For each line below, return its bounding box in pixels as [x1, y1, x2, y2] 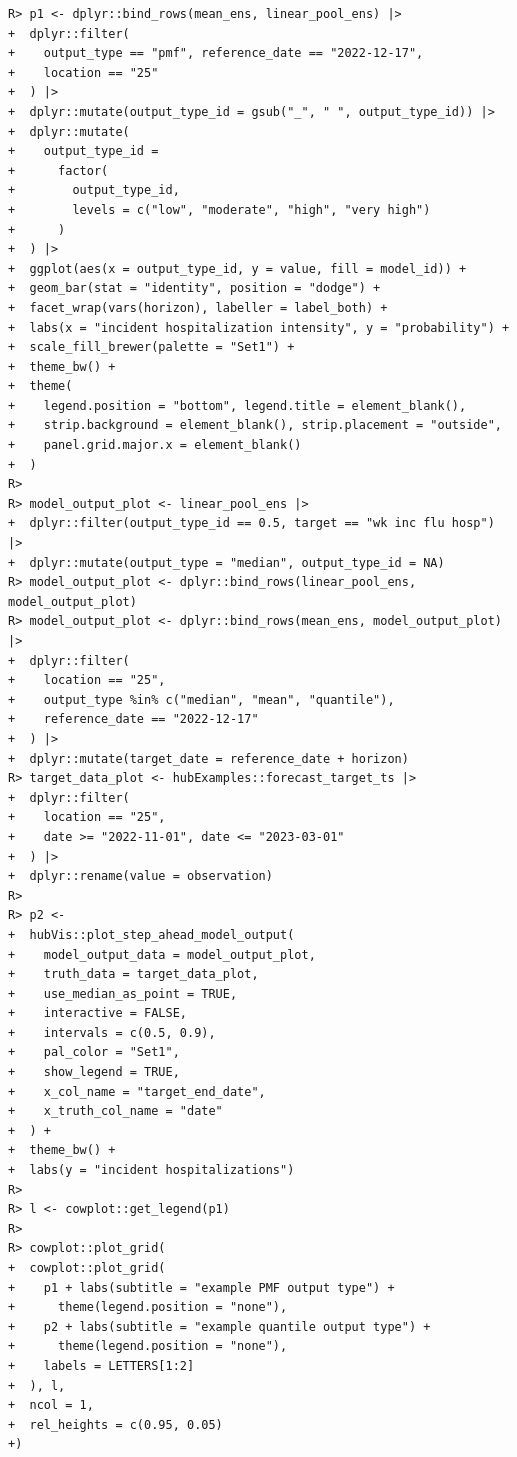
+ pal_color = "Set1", [8, 1045, 180, 1060]
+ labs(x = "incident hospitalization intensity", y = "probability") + [8, 320, 510, 335]
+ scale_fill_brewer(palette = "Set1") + [8, 340, 295, 355]
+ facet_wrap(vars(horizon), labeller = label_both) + [8, 300, 388, 315]
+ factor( [8, 163, 109, 178]
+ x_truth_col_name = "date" [8, 1104, 223, 1119]
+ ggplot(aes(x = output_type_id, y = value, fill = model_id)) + [8, 261, 467, 276]
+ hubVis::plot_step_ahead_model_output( [8, 927, 295, 942]
